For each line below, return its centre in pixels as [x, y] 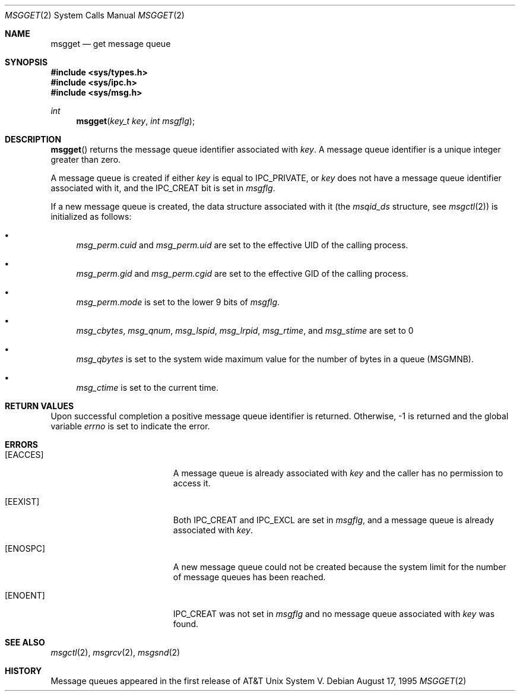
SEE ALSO [25, 642]
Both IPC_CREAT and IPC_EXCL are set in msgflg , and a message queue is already [334, 520]
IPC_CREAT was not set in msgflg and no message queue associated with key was [334, 614]
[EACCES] [24, 455]
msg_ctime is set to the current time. [147, 387]
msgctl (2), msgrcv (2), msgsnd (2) [115, 652]
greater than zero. [86, 159]
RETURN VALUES [39, 406]
